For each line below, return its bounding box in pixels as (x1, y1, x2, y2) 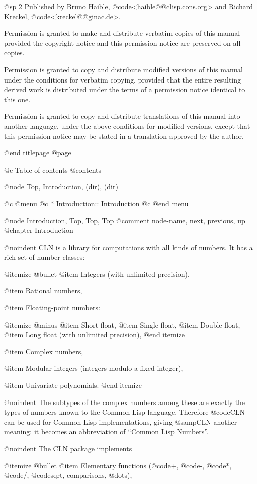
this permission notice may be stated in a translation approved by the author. (4, 130, 244, 141)
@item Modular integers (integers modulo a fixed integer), (4, 363, 183, 373)
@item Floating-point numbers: (4, 302, 100, 313)
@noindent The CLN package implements (4, 443, 132, 453)
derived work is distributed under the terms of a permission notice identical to (4, 84, 245, 95)
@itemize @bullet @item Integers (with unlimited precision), (4, 268, 190, 279)
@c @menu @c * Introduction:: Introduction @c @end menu (4, 198, 189, 208)
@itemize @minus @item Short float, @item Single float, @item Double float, (4, 319, 240, 330)
